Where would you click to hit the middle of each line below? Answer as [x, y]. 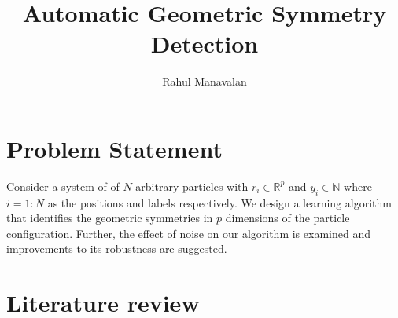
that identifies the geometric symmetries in [110, 218]
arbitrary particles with [192, 186]
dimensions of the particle [287, 218]
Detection [205, 44]
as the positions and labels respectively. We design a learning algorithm [219, 202]
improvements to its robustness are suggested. [117, 249]
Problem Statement [114, 148]
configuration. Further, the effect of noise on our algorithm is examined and [188, 233]
